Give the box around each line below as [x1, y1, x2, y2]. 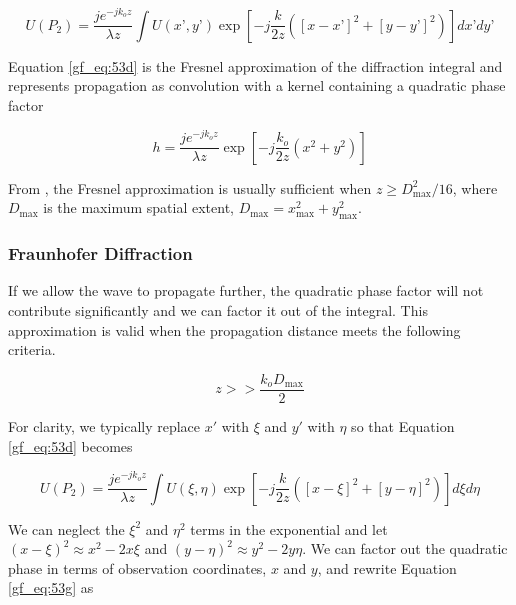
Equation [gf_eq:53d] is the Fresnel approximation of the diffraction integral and [8, 55, 503, 76]
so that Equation [351, 415, 455, 436]
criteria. [8, 339, 56, 360]
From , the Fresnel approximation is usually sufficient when [8, 177, 372, 198]
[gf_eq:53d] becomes [8, 435, 133, 456]
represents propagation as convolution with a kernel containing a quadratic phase [8, 75, 506, 96]
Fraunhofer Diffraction [8, 241, 193, 266]
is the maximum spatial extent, [43, 197, 234, 218]
